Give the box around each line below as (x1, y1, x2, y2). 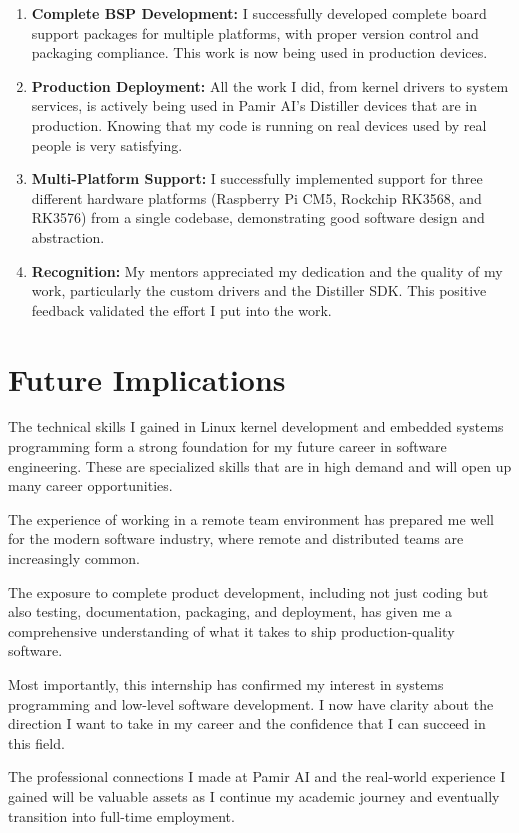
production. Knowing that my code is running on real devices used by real (31, 114, 487, 135)
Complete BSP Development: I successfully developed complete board (31, 3, 487, 23)
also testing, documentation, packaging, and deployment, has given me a (8, 601, 452, 622)
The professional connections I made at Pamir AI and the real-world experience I (8, 766, 506, 787)
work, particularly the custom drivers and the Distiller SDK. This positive (31, 280, 487, 301)
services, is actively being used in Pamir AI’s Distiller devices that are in (31, 95, 477, 116)
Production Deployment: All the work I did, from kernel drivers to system (31, 75, 509, 96)
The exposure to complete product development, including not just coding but (8, 581, 489, 602)
